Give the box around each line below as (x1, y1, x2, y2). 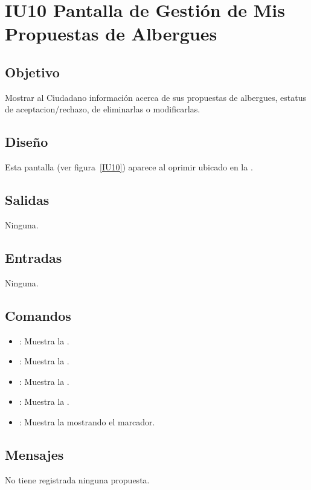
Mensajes (5, 445, 64, 463)
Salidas (5, 190, 50, 209)
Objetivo (5, 62, 60, 81)
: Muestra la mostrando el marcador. (19, 415, 155, 428)
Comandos (5, 306, 71, 324)
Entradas (5, 248, 62, 266)
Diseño (5, 132, 48, 151)
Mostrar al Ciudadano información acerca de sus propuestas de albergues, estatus (5, 91, 307, 103)
